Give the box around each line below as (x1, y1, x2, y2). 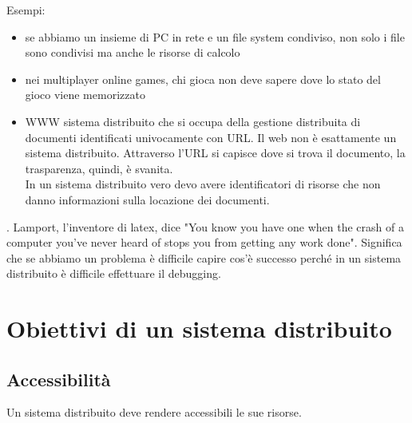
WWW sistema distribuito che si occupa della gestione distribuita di (25, 113, 361, 129)
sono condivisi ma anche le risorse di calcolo (25, 44, 240, 61)
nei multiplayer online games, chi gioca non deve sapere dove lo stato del (25, 70, 381, 87)
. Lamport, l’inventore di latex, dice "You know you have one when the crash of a (6, 218, 404, 235)
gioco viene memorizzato (25, 86, 145, 103)
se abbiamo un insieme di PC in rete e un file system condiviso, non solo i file (25, 28, 405, 45)
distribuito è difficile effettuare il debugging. (6, 265, 221, 282)
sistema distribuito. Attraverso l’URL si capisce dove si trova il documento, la (25, 144, 406, 161)
